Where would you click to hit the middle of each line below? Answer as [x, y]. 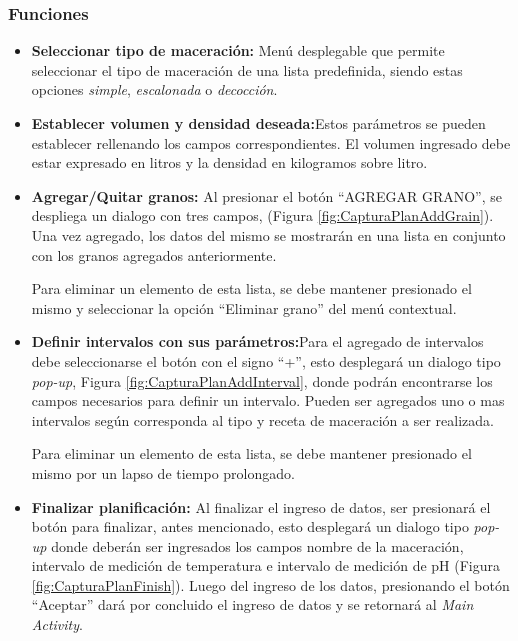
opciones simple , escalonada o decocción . [154, 89]
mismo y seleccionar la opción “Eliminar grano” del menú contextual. [244, 307]
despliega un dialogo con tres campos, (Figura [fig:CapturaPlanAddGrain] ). [262, 215]
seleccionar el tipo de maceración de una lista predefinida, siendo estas [247, 69]
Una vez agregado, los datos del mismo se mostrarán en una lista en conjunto [268, 234]
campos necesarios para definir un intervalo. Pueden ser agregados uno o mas [268, 400]
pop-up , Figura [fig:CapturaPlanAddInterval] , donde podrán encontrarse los [262, 380]
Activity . [57, 624]
